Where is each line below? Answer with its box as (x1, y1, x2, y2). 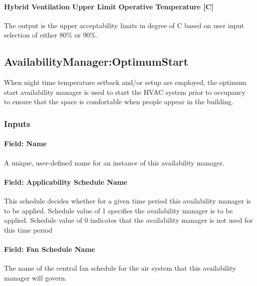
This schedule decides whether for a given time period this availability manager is (4, 196, 251, 205)
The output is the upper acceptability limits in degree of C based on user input (4, 20, 244, 30)
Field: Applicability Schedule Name (4, 176, 128, 187)
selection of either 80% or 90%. (4, 30, 98, 40)
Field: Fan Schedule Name (4, 244, 95, 254)
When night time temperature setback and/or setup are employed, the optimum (4, 77, 247, 87)
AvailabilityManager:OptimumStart (4, 54, 188, 69)
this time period (4, 224, 53, 235)
